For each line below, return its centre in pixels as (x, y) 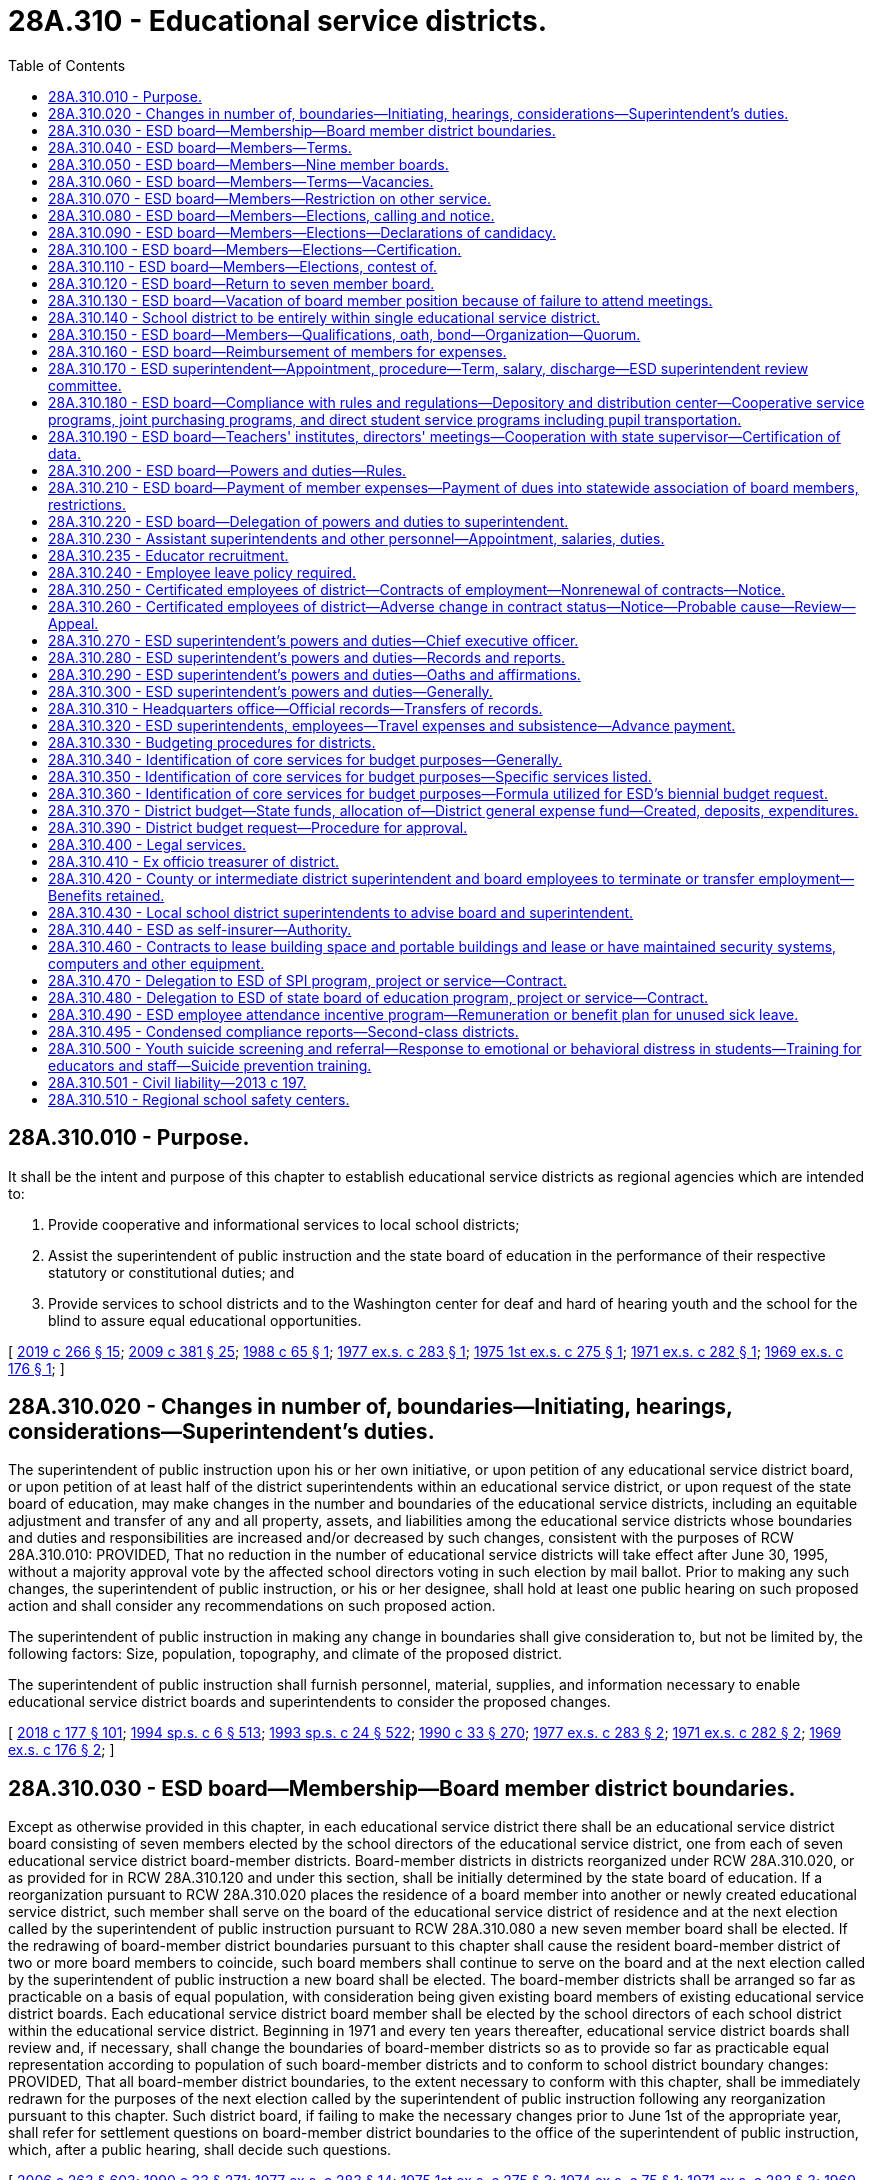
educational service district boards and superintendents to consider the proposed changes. (309, 1702)
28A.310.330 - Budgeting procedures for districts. (212, 742)
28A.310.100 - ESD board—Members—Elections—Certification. (255, 249)
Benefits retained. (106, 895)
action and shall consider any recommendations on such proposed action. (252, 1606)
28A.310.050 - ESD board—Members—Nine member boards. (248, 164)
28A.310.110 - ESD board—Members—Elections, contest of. (243, 266)
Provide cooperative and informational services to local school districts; (284, 1224)
